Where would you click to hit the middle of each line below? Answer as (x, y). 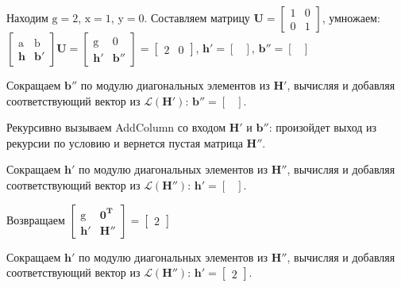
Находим (27, 17)
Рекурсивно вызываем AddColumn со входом (116, 127)
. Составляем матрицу (197, 17)
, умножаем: (351, 17)
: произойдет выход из (323, 127)
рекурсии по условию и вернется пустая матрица (125, 142)
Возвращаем (36, 219)
